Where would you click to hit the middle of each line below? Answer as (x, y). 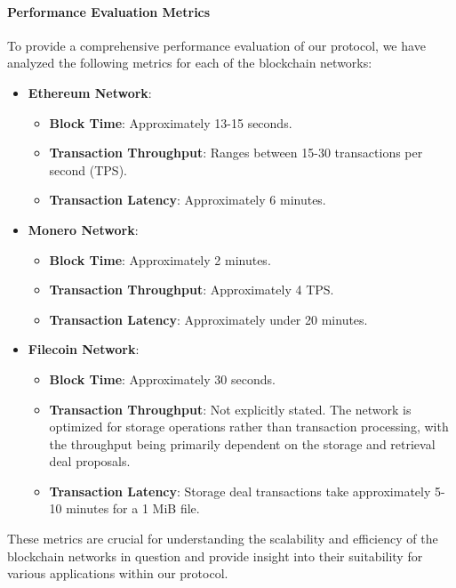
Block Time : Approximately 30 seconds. (162, 379)
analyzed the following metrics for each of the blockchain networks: (190, 63)
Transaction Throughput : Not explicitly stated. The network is (230, 409)
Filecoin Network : (84, 349)
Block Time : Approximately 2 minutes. (160, 259)
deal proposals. (90, 461)
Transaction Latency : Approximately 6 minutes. (188, 200)
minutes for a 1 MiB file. (133, 508)
